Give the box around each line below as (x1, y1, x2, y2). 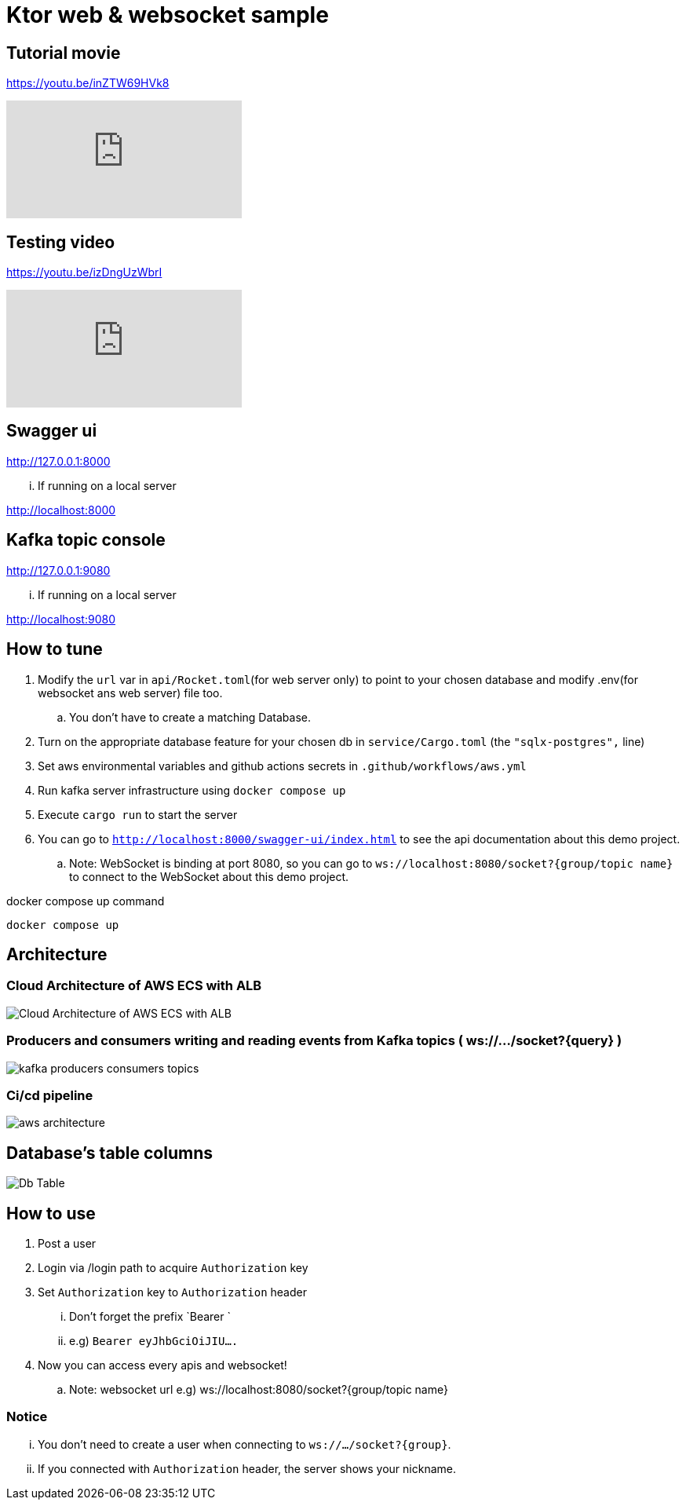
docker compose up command (6, 894, 165, 908)
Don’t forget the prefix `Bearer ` (69, 1309, 231, 1323)
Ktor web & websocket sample (6, 2, 329, 28)
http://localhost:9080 (6, 612, 115, 626)
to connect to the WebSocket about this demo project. (69, 869, 349, 883)
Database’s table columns (6, 1142, 213, 1163)
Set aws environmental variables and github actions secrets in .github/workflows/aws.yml (38, 758, 527, 773)
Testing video (6, 232, 115, 252)
